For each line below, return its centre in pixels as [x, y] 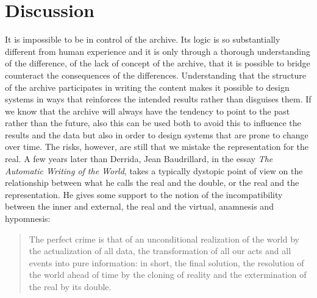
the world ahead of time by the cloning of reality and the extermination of [168, 275]
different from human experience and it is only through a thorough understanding [158, 51]
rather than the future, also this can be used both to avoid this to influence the [153, 123]
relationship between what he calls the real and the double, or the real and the [152, 183]
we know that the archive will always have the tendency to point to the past [148, 111]
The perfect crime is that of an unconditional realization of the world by [164, 239]
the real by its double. [70, 286]
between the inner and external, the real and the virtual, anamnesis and [139, 206]
